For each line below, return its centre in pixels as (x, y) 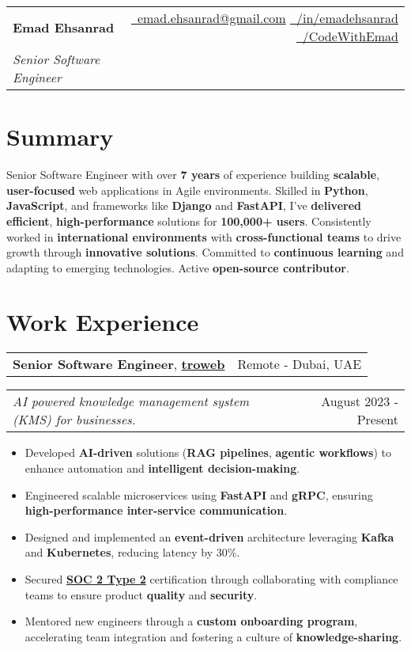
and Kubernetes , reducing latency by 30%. (132, 552)
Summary (60, 137)
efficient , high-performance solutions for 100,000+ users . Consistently (189, 220)
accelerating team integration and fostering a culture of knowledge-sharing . (213, 636)
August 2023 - (360, 401)
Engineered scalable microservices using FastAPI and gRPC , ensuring (199, 494)
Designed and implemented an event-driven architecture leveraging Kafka (209, 536)
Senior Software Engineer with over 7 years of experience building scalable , (193, 175)
